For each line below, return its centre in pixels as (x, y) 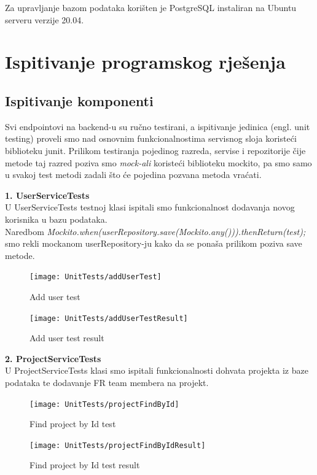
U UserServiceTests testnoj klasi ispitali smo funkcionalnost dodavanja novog (150, 207)
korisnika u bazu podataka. (56, 219)
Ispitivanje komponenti (79, 100)
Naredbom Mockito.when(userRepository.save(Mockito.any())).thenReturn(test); (155, 231)
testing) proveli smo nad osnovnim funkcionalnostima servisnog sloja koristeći (151, 138)
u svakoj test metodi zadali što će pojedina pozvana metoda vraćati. (133, 175)
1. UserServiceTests (47, 195)
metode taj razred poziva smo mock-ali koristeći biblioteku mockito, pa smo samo (158, 162)
